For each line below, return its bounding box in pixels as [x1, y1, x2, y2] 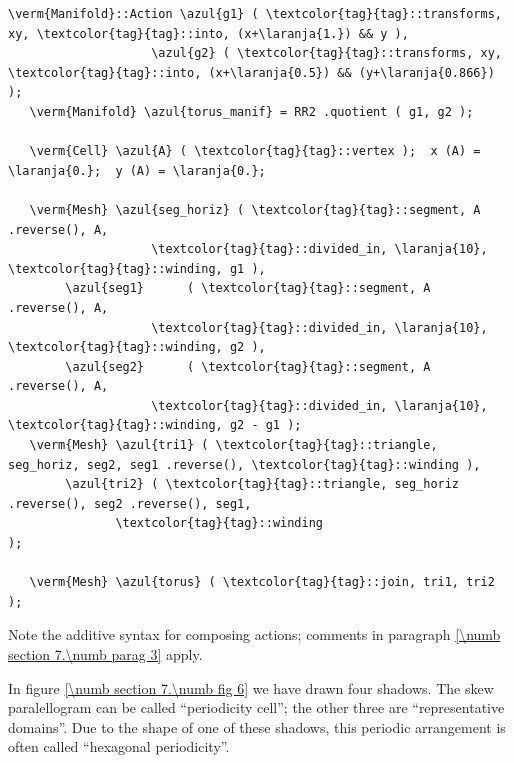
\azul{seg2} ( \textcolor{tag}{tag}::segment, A [65, 359, 431, 374]
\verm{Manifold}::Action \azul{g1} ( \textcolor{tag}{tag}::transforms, [8, 7, 502, 21]
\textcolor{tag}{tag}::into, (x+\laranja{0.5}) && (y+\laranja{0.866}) [8, 65, 495, 80]
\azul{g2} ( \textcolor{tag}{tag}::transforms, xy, [151, 46, 502, 61]
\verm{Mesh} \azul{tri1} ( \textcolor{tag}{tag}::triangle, [29, 438, 438, 453]
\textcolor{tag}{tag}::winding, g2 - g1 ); [8, 418, 302, 433]
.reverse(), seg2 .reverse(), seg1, [8, 496, 252, 511]
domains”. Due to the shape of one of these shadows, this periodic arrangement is [8, 716, 506, 737]
